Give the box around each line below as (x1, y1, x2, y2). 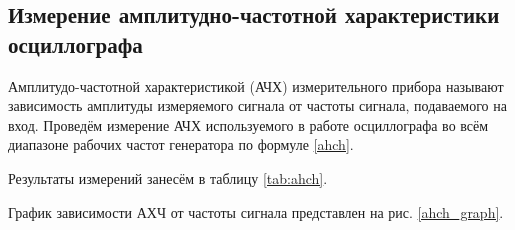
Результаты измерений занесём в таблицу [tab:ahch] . (8, 167, 328, 188)
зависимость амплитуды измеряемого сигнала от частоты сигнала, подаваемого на (8, 95, 507, 116)
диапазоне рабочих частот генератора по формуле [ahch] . (8, 134, 354, 155)
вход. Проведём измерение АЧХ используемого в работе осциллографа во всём (8, 114, 489, 135)
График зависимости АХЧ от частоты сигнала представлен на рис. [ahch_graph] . (8, 201, 504, 222)
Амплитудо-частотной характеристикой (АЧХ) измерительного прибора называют (8, 75, 504, 96)
